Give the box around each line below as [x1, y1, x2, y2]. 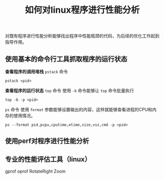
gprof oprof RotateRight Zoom [5, 168, 66, 174]
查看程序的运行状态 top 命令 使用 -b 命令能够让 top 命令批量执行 [5, 88, 134, 93]
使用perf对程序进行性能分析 [5, 137, 90, 145]
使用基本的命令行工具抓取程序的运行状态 [5, 55, 127, 63]
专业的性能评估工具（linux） [5, 155, 92, 163]
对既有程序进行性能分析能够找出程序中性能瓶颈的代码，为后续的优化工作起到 [5, 33, 160, 39]
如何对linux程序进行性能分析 [24, 4, 140, 16]
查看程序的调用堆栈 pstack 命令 [5, 69, 68, 74]
